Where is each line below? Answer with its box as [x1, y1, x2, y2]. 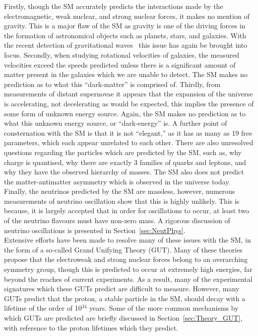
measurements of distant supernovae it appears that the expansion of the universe [4, 88, 253, 99]
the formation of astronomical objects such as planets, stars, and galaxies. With [4, 30, 247, 40]
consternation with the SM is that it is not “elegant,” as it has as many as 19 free [4, 127, 253, 138]
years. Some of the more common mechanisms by [89, 303, 239, 313]
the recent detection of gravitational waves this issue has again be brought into [4, 40, 248, 50]
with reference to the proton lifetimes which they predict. [4, 322, 179, 333]
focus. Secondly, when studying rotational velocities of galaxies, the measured [4, 49, 240, 60]
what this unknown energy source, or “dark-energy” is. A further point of [4, 118, 227, 128]
